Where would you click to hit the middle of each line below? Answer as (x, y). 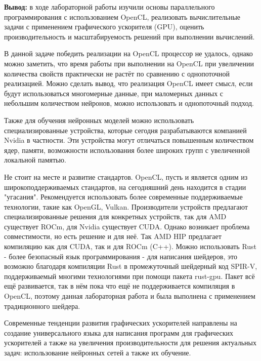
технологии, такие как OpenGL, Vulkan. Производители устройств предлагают (126, 206)
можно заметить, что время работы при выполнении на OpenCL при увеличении (129, 63)
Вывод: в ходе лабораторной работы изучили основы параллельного (110, 7)
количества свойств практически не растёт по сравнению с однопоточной (117, 73)
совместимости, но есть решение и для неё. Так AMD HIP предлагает (113, 236)
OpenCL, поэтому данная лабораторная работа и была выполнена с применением (130, 296)
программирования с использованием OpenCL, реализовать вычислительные (122, 16)
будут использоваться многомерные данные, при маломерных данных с (114, 93)
